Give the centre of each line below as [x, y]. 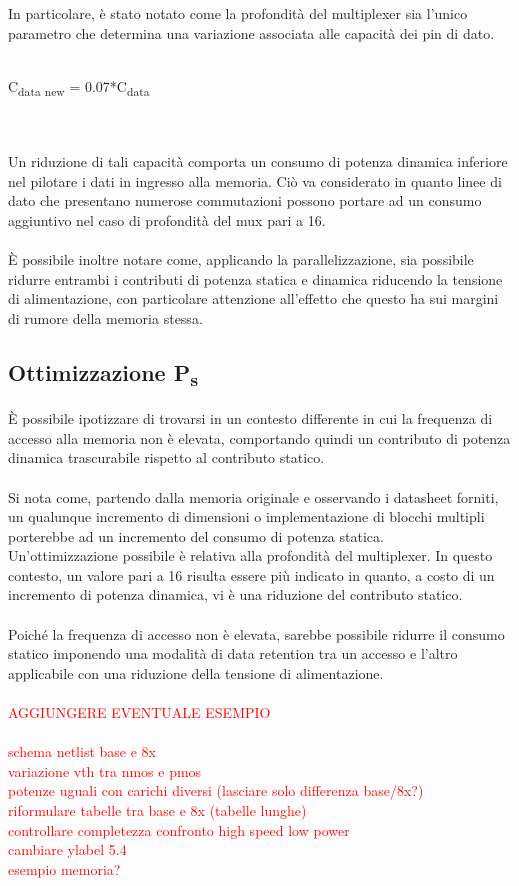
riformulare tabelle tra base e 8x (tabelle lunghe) [157, 810]
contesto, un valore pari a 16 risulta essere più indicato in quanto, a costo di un [251, 574]
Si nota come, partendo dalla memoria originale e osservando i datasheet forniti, [253, 496]
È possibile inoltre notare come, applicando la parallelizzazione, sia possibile [241, 259]
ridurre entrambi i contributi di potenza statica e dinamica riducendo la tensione [255, 278]
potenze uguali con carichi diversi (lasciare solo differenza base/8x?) [216, 790]
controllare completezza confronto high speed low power [179, 829]
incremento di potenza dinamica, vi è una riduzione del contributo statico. [235, 594]
